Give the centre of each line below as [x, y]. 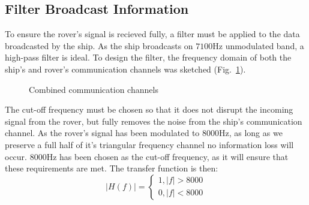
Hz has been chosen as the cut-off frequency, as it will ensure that [167, 156]
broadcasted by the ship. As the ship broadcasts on [99, 45]
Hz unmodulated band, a [258, 45]
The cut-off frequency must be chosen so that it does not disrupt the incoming [149, 109]
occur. [16, 156]
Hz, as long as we [251, 133]
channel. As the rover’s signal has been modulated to [102, 133]
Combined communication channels [94, 89]
